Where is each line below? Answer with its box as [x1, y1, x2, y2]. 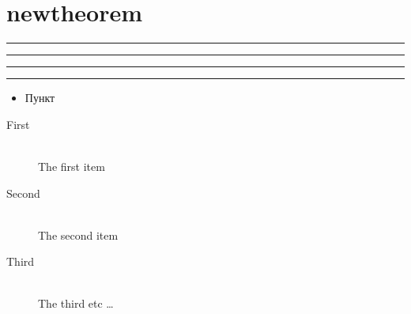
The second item [38, 226, 119, 243]
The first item [38, 157, 105, 174]
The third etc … [38, 295, 114, 312]
